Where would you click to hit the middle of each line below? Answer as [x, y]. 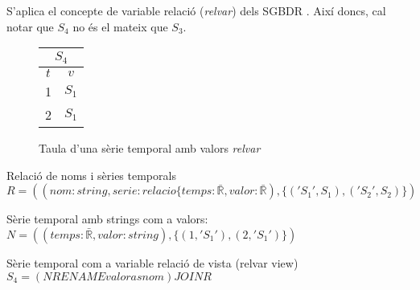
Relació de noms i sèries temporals [91, 175]
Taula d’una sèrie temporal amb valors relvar [150, 148]
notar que [30, 26]
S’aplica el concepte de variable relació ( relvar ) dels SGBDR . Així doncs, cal [196, 10]
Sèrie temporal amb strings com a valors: [107, 219]
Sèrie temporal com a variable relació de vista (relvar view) [152, 262]
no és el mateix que [120, 26]
